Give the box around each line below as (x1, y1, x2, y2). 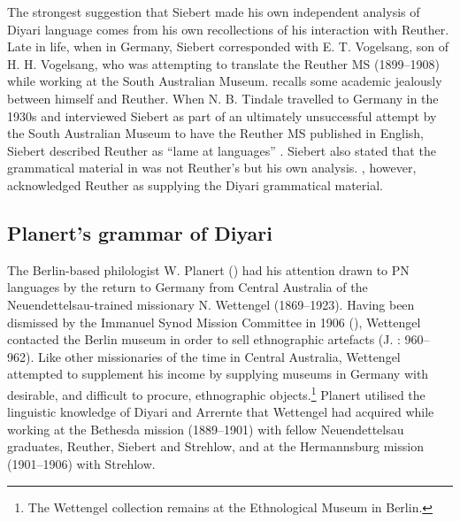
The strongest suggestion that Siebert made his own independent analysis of (7, 3, 420, 20)
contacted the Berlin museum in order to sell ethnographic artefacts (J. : (7, 330, 401, 349)
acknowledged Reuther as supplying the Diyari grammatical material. (7, 175, 383, 194)
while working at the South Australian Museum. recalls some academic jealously (7, 72, 442, 90)
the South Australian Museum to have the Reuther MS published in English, (7, 124, 425, 142)
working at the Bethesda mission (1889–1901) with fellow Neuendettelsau (7, 419, 404, 438)
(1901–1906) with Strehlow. (7, 454, 156, 472)
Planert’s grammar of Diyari (7, 219, 272, 246)
